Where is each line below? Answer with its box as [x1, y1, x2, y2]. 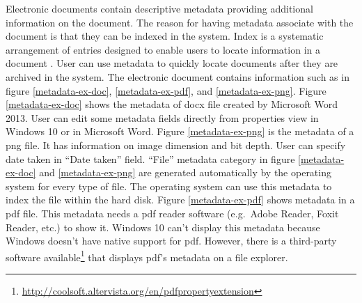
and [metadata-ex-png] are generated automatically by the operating [39, 165, 331, 180]
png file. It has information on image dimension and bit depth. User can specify [6, 137, 346, 152]
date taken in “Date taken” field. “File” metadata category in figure [6, 151, 295, 166]
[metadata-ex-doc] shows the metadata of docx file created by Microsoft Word [6, 97, 338, 111]
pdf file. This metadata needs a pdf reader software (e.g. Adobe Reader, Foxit [6, 205, 339, 220]
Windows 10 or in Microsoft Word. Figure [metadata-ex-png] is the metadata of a [6, 124, 354, 139]
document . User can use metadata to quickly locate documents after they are [6, 56, 338, 70]
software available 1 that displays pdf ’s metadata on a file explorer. [6, 247, 288, 264]
